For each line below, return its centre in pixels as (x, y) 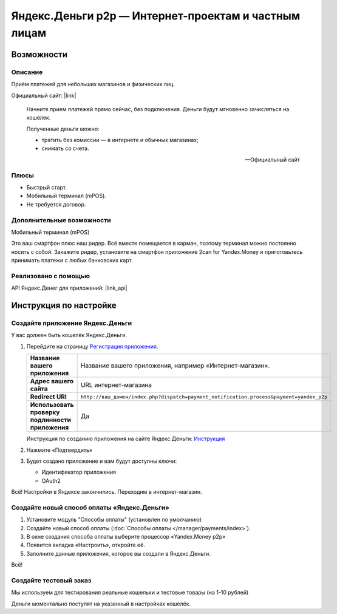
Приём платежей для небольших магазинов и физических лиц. (93, 84)
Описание (27, 72)
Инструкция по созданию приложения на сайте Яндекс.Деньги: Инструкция (126, 439)
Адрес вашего (52, 381)
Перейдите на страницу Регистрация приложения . (92, 346)
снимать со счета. (65, 148)
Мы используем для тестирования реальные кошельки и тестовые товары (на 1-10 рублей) (130, 593)
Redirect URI (48, 397)
